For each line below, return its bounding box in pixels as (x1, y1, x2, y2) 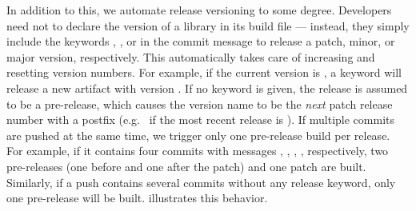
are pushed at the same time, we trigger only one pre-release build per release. (6, 126, 390, 143)
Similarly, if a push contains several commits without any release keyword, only (6, 173, 396, 190)
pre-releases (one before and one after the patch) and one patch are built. (6, 157, 366, 174)
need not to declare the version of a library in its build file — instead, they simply (6, 17, 410, 34)
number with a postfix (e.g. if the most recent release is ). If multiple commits (6, 111, 395, 128)
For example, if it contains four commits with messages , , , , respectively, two (6, 142, 389, 159)
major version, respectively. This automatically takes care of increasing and (6, 48, 375, 65)
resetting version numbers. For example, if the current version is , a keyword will (6, 64, 402, 81)
